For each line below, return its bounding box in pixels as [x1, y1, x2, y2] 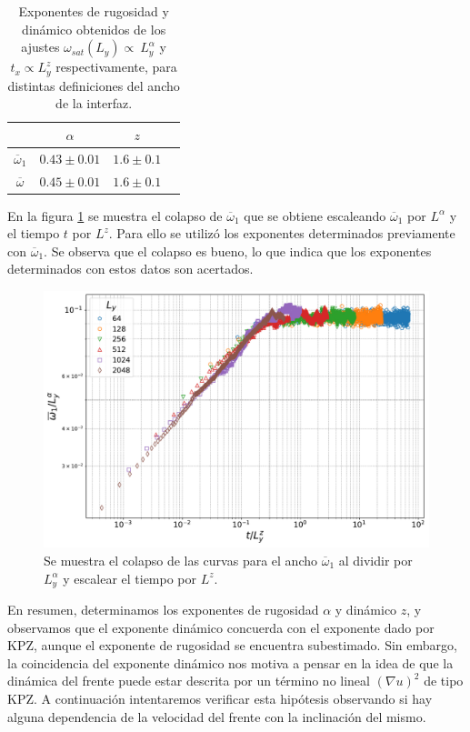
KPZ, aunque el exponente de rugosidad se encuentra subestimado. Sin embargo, [7, 636, 457, 655]
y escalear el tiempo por [63, 568, 197, 587]
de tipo [424, 671, 464, 690]
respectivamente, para [55, 57, 177, 76]
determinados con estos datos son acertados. [7, 259, 254, 278]
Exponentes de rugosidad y [18, 2, 169, 20]
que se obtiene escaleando [244, 206, 386, 225]
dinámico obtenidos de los [22, 19, 166, 38]
